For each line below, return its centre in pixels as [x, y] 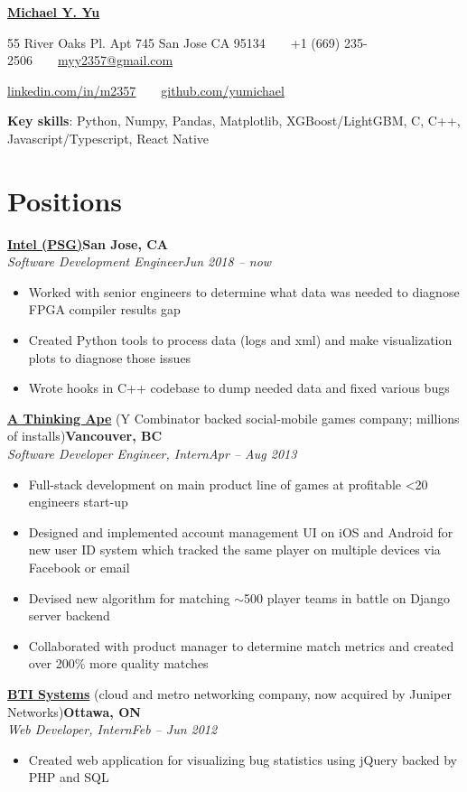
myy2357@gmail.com [116, 60]
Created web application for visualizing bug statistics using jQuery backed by [243, 759]
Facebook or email [79, 567]
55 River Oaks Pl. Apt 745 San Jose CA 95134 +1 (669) [174, 42]
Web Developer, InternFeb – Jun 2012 [112, 729]
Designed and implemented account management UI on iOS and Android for [241, 531]
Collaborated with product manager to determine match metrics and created [241, 645]
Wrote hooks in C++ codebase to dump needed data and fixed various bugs [239, 388]
